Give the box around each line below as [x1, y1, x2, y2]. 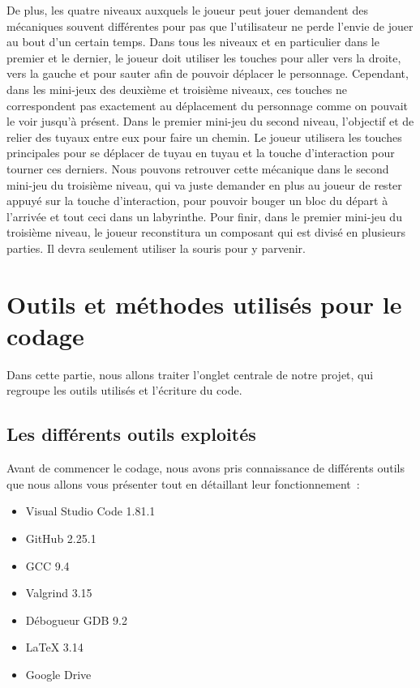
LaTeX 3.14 [25, 639, 84, 656]
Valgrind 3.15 [25, 584, 92, 601]
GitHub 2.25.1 [25, 529, 96, 546]
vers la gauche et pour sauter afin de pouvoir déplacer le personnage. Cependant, [6, 65, 409, 82]
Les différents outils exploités [6, 421, 256, 447]
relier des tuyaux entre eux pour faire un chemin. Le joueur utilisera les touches [6, 128, 402, 145]
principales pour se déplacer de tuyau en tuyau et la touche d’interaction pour [6, 144, 395, 161]
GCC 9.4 [25, 557, 70, 574]
